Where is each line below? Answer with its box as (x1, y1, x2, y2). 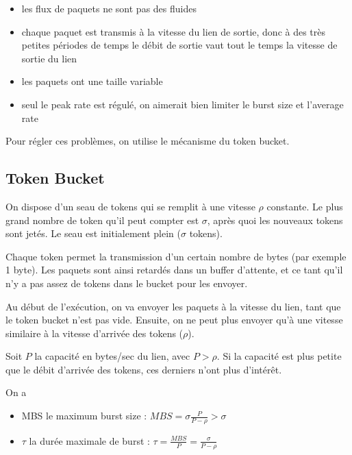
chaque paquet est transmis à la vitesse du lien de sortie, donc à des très (21, 24, 326, 38)
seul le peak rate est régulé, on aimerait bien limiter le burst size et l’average (21, 97, 344, 111)
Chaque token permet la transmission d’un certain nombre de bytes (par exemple (5, 249, 347, 263)
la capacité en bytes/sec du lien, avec (34, 349, 190, 363)
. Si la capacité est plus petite (216, 349, 342, 363)
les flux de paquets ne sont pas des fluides (21, 1, 197, 15)
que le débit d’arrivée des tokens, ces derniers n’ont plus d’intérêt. (5, 362, 282, 376)
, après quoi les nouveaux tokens (207, 212, 343, 227)
